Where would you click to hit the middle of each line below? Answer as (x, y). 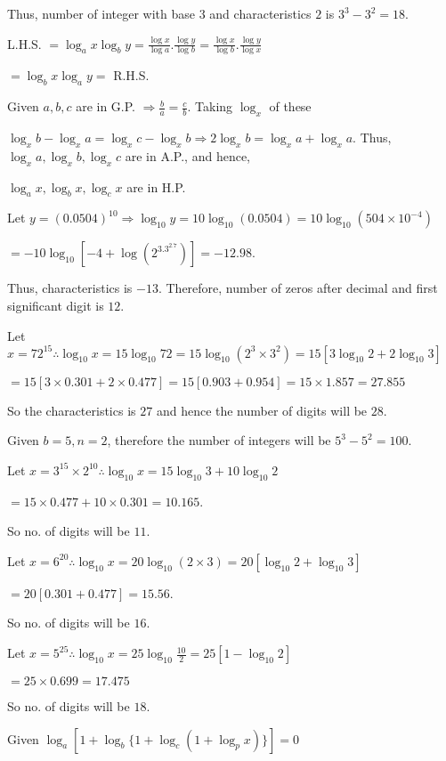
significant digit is (56, 305)
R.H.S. (131, 75)
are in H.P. (156, 186)
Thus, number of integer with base (101, 13)
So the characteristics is (72, 410)
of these (290, 106)
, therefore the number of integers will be (219, 440)
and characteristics (260, 13)
